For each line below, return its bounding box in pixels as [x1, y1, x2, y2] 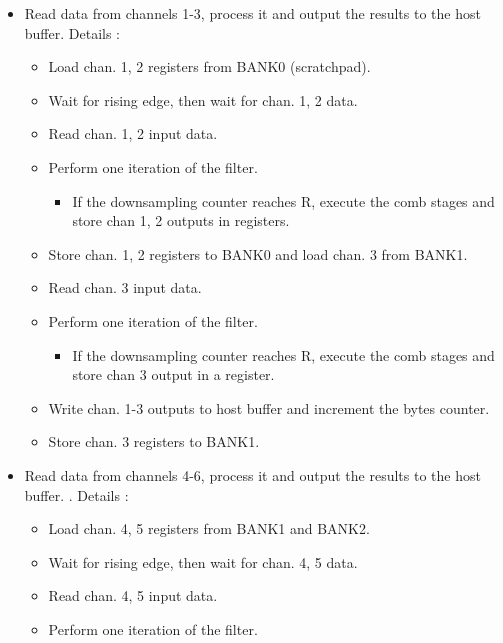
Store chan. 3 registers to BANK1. [48, 431, 260, 452]
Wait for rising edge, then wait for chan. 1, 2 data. [48, 89, 358, 110]
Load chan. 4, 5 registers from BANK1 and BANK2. [48, 518, 370, 539]
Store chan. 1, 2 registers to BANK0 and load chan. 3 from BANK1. [48, 243, 468, 264]
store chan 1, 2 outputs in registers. [72, 210, 290, 231]
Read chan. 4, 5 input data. [48, 585, 218, 606]
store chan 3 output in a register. [72, 364, 275, 385]
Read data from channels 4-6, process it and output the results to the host [24, 464, 481, 485]
